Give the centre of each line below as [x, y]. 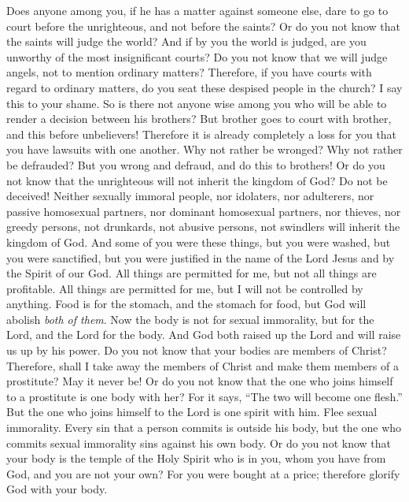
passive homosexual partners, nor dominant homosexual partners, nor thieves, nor [204, 211]
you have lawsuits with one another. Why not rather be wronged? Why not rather [204, 149]
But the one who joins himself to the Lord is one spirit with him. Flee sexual [192, 412]
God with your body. [57, 489]
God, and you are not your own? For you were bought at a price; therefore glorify [203, 473]
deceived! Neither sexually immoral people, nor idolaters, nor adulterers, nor [190, 196]
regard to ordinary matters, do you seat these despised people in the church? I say [204, 87]
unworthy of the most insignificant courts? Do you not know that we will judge [197, 56]
